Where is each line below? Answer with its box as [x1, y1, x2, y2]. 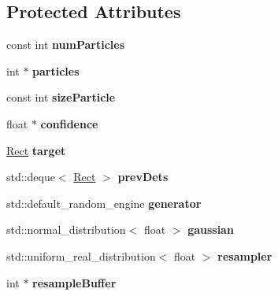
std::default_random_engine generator [6, 194, 202, 211]
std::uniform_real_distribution [6, 247, 156, 264]
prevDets [117, 168, 169, 185]
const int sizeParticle [6, 89, 116, 105]
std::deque [6, 168, 55, 185]
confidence [40, 115, 98, 131]
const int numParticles [6, 36, 124, 53]
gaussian [187, 221, 234, 238]
